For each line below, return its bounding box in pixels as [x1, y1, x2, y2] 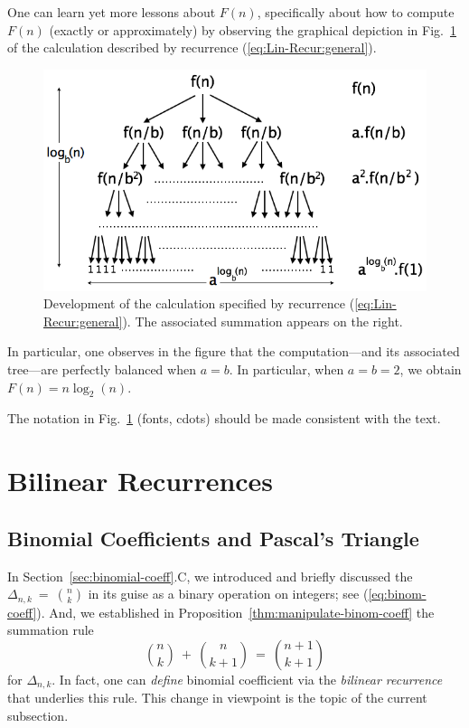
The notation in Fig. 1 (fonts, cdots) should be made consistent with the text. [7, 409, 441, 428]
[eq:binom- [368, 584, 427, 603]
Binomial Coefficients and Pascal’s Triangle [7, 524, 419, 552]
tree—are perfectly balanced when [7, 360, 196, 379]
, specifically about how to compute [257, 3, 455, 21]
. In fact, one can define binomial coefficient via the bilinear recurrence [52, 669, 443, 688]
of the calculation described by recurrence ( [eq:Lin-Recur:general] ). [7, 38, 377, 57]
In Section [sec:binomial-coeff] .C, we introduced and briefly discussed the [7, 566, 413, 585]
